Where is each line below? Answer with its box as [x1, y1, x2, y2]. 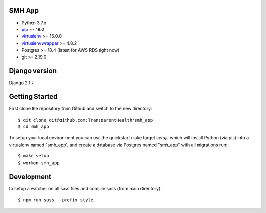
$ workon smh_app [18, 160, 60, 166]
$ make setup [18, 153, 49, 159]
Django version [9, 67, 57, 75]
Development [9, 173, 52, 181]
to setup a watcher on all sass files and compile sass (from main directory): [9, 185, 162, 191]
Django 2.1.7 [9, 80, 34, 86]
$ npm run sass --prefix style [18, 197, 94, 203]
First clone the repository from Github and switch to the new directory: [9, 106, 152, 112]
